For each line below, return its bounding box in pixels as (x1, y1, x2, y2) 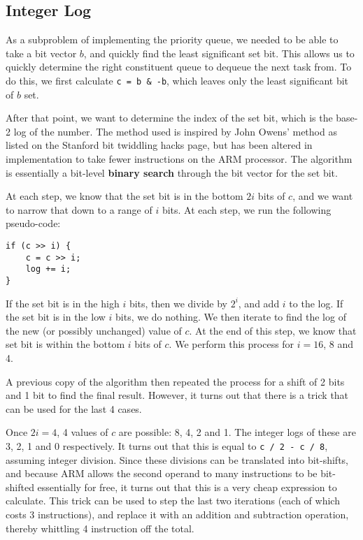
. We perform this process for (169, 337, 294, 351)
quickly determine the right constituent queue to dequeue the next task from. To (6, 59, 352, 74)
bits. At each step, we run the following (162, 202, 332, 217)
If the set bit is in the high (6, 295, 120, 310)
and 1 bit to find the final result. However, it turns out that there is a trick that (6, 388, 349, 402)
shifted (6, 479, 34, 494)
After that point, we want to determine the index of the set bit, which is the (6, 110, 333, 125)
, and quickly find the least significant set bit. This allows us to (83, 45, 355, 60)
